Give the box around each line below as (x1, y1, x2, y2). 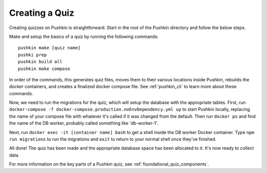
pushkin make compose (18, 66, 70, 71)
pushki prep (18, 52, 47, 58)
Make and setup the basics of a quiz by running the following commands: (9, 34, 159, 39)
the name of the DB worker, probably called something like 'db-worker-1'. (9, 120, 158, 126)
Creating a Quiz (9, 7, 74, 18)
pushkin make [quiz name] (18, 45, 81, 51)
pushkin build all (18, 59, 63, 65)
